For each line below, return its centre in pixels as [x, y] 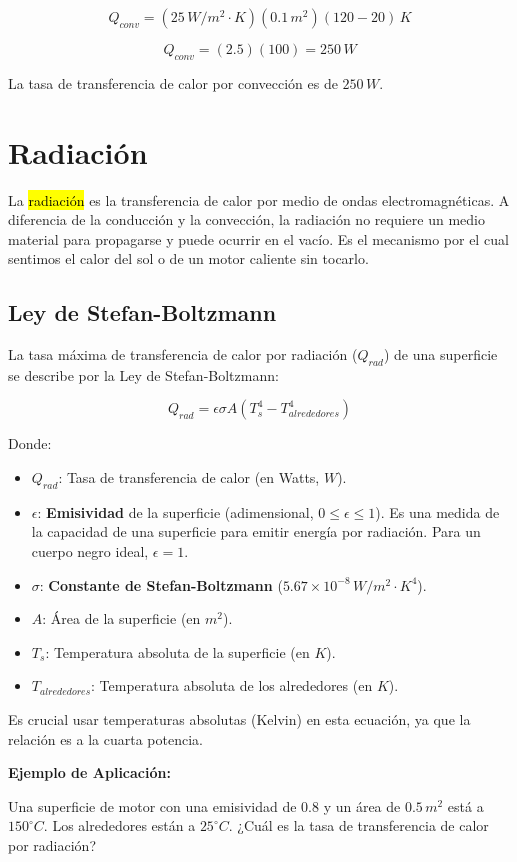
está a [465, 805]
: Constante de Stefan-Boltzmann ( [161, 584]
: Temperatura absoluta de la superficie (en [177, 651]
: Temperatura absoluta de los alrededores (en [232, 685]
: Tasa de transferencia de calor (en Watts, [189, 477]
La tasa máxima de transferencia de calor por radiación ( [183, 354]
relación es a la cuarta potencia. [105, 738]
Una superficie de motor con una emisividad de [152, 805]
